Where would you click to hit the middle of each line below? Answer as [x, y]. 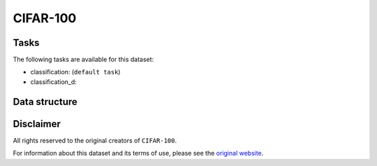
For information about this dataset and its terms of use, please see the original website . [138, 153]
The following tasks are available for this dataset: [83, 60]
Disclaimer [37, 124]
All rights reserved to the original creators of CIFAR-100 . [95, 140]
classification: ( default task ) [75, 72]
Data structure [45, 102]
